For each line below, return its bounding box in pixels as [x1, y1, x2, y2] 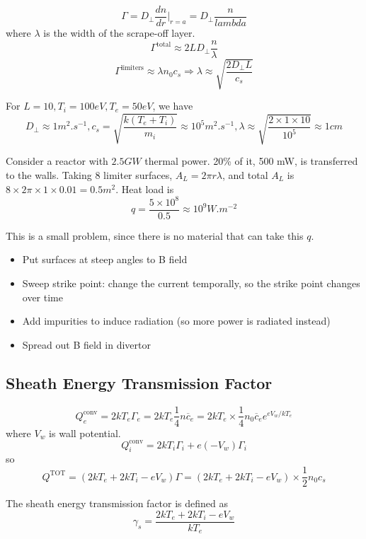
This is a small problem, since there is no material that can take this [6, 228, 304, 243]
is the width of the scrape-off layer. [43, 25, 195, 40]
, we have [152, 98, 193, 113]
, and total [222, 168, 268, 182]
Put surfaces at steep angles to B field [22, 252, 188, 267]
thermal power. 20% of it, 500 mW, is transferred [144, 153, 358, 168]
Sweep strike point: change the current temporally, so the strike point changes [22, 275, 360, 290]
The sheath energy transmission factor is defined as [6, 496, 229, 511]
